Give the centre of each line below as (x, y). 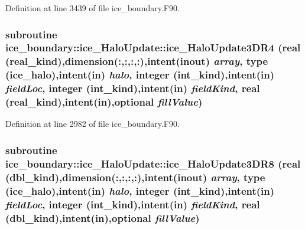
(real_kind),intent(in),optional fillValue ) (104, 102)
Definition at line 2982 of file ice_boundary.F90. (93, 124)
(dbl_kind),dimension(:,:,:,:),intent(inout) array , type (135, 177)
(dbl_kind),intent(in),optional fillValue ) (103, 217)
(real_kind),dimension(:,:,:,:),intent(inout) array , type (137, 61)
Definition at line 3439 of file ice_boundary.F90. (93, 8)
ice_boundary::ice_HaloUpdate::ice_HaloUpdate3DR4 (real (153, 48)
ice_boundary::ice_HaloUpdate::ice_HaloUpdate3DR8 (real (153, 163)
